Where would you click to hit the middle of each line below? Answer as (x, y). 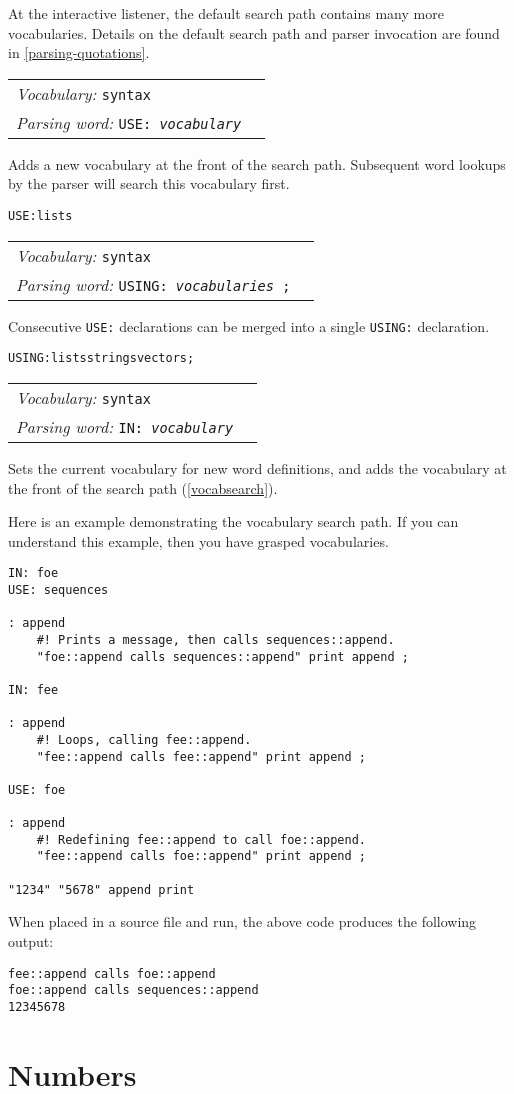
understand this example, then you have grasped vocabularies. (198, 540)
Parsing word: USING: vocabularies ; (153, 284)
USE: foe (37, 789)
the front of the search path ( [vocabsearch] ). (143, 487)
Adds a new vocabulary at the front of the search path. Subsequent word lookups (257, 163)
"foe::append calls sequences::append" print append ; (222, 656)
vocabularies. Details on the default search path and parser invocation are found (254, 32)
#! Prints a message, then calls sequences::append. (215, 639)
